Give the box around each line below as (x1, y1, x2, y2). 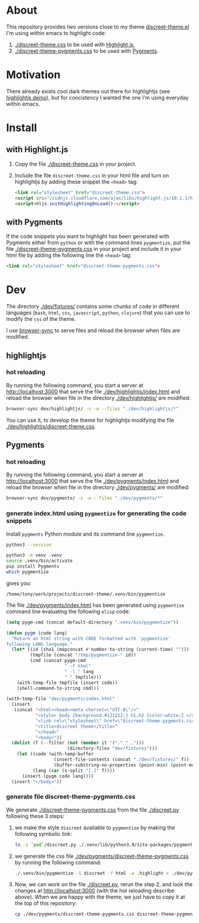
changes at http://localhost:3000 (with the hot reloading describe (14, 887, 175, 895)
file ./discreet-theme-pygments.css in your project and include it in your (6, 246, 182, 253)
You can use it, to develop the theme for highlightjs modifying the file (6, 416, 175, 424)
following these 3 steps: (6, 812, 65, 819)
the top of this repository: (14, 900, 77, 907)
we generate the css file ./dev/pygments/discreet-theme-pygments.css (14, 852, 189, 860)
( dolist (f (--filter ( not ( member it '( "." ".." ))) (11, 740, 145, 746)
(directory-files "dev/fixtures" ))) (67, 746, 158, 752)
